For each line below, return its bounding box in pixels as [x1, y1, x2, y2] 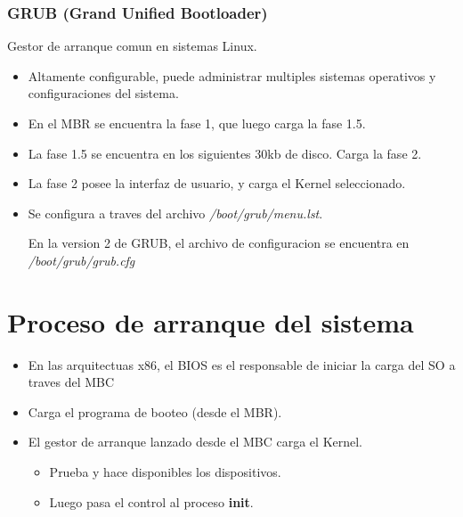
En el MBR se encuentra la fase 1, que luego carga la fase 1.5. [28, 114, 366, 132]
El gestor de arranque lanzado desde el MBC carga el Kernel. [28, 432, 363, 451]
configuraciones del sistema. [28, 84, 179, 103]
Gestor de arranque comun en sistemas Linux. [7, 37, 257, 55]
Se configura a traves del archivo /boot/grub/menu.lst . [28, 203, 323, 222]
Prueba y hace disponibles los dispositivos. [49, 463, 281, 481]
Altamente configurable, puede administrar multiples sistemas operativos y [28, 66, 436, 85]
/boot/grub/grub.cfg [28, 250, 135, 269]
